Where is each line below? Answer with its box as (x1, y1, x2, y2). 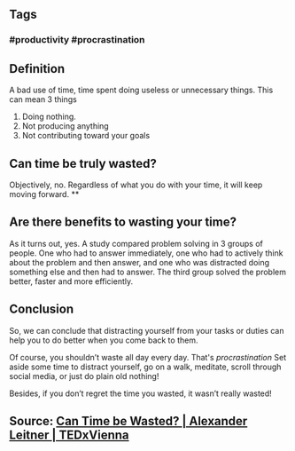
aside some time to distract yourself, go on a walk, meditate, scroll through (9, 361, 282, 372)
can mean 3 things (9, 94, 77, 105)
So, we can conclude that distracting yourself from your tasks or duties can (9, 325, 284, 336)
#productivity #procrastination (9, 34, 145, 46)
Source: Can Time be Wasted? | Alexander (9, 413, 248, 429)
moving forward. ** (9, 188, 80, 199)
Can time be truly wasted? (9, 155, 158, 171)
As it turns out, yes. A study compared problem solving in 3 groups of (9, 238, 263, 249)
